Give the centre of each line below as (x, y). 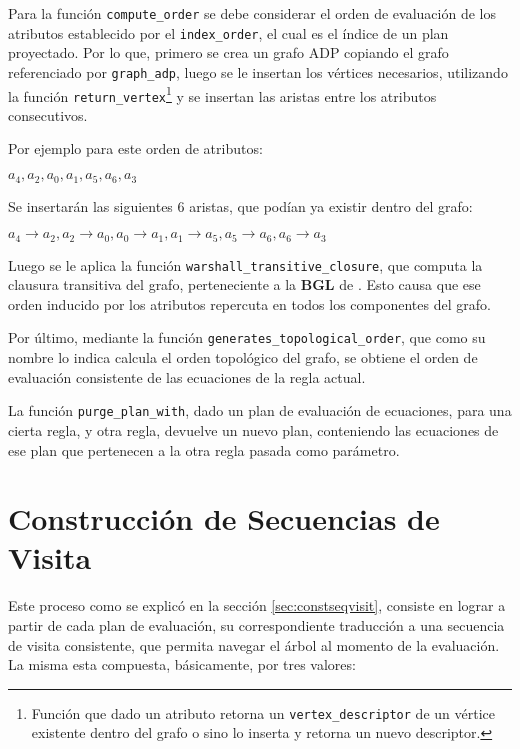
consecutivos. (48, 114)
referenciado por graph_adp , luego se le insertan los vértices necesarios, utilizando (258, 71)
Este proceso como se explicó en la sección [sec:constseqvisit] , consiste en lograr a (257, 605)
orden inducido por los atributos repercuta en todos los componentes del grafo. (249, 303)
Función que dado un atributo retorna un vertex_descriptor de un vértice (263, 712)
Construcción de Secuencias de (224, 518)
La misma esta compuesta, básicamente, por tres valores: (182, 664)
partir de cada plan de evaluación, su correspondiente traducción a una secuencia (256, 625)
